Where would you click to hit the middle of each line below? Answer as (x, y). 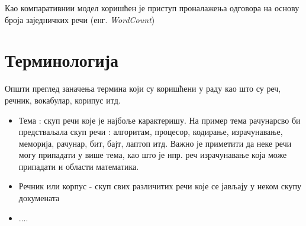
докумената (39, 198)
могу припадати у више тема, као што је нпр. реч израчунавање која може (153, 155)
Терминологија (62, 60)
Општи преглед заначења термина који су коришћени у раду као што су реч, (143, 88)
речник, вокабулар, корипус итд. (63, 100)
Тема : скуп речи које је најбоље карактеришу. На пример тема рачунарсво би (160, 120)
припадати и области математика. (79, 166)
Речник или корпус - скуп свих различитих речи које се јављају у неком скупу (160, 186)
